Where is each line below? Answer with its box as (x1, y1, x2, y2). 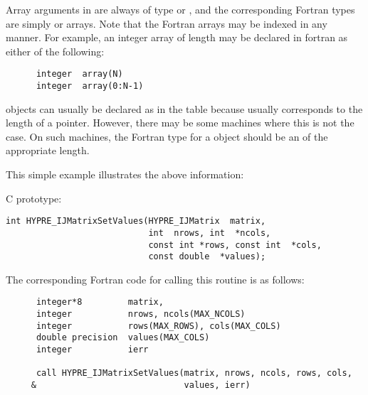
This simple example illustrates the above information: (6, 167, 244, 182)
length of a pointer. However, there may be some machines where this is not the (6, 115, 354, 130)
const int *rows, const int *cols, (148, 239, 322, 250)
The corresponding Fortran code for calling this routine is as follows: (6, 271, 305, 286)
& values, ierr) (31, 380, 251, 391)
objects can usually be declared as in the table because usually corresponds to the (6, 101, 363, 116)
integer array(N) (36, 69, 123, 80)
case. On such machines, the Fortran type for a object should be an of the (6, 129, 328, 144)
